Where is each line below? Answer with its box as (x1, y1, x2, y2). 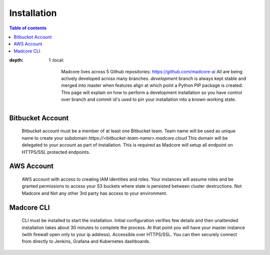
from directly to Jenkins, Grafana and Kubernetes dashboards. (21, 239, 150, 245)
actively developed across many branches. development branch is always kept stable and (61, 75, 246, 81)
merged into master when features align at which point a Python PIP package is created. (61, 82, 243, 88)
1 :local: (48, 57, 64, 63)
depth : (9, 57, 23, 63)
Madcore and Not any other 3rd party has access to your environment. (21, 190, 167, 196)
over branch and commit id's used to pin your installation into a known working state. (61, 96, 236, 102)
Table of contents (9, 25, 47, 31)
